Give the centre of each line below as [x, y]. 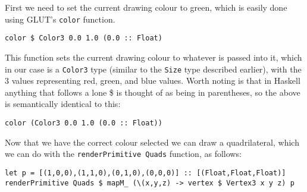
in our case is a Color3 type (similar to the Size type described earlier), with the [153, 69]
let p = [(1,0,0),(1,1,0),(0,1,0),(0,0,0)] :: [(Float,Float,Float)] [145, 173]
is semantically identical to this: [63, 104]
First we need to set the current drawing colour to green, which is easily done [146, 7]
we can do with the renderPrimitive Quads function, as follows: [123, 154]
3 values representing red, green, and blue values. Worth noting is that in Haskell [153, 81]
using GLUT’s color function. [60, 19]
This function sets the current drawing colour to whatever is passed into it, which [153, 57]
